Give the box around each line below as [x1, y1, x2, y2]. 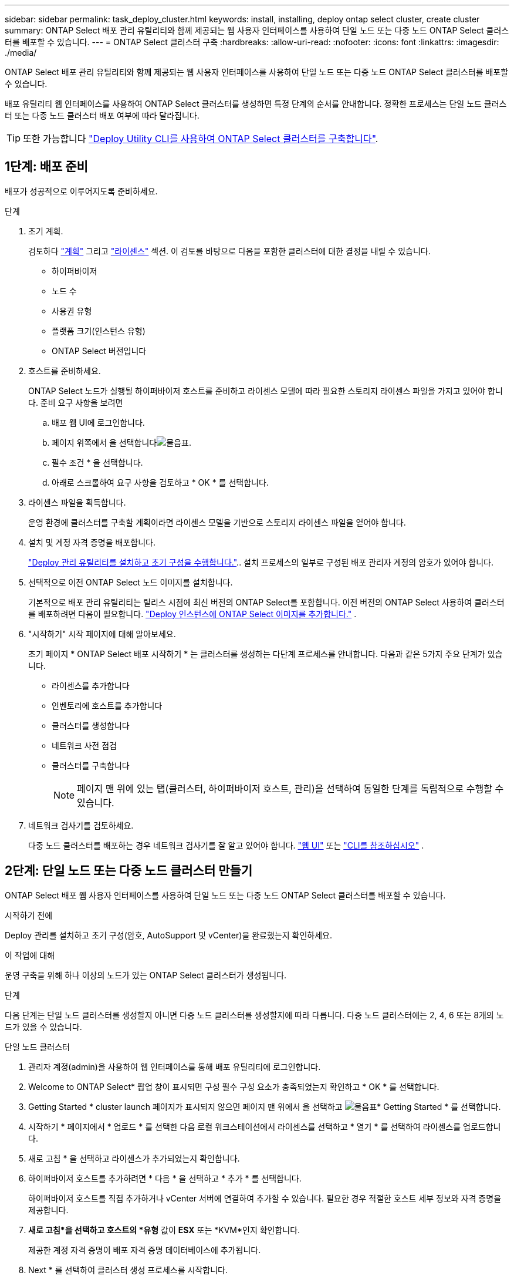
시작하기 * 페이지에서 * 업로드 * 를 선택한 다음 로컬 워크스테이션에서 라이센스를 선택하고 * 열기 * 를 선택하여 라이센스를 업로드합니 [28, 1121, 501, 1132]
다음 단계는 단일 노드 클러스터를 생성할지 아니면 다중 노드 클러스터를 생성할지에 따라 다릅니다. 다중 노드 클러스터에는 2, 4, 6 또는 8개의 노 [5, 1009, 504, 1020]
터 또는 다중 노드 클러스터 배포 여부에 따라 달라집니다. [5, 110, 199, 120]
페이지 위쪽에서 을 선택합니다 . [52, 437, 191, 447]
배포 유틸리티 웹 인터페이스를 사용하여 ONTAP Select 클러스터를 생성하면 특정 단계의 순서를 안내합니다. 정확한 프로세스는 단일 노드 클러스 [5, 99, 507, 109]
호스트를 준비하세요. [28, 365, 101, 376]
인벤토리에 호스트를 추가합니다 [52, 700, 163, 711]
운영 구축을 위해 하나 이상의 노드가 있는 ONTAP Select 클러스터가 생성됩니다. [5, 970, 287, 980]
